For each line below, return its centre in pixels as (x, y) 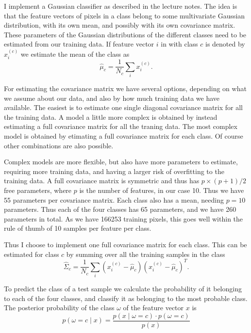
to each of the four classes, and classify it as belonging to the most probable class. (126, 298)
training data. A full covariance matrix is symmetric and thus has (102, 181)
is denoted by (225, 44)
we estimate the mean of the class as (75, 54)
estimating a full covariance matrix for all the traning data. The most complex (121, 126)
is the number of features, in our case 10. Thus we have (162, 190)
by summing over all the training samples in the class (146, 254)
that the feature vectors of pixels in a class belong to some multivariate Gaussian (125, 15)
